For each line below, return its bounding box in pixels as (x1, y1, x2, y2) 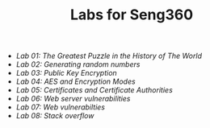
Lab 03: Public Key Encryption (15, 68, 117, 78)
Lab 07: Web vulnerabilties (15, 102, 105, 112)
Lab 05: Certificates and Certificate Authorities (15, 85, 174, 95)
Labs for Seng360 (69, 6, 194, 24)
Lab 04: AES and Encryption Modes (15, 76, 136, 86)
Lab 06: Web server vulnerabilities (15, 94, 131, 104)
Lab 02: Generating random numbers (15, 60, 141, 69)
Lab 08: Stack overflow (15, 111, 94, 121)
